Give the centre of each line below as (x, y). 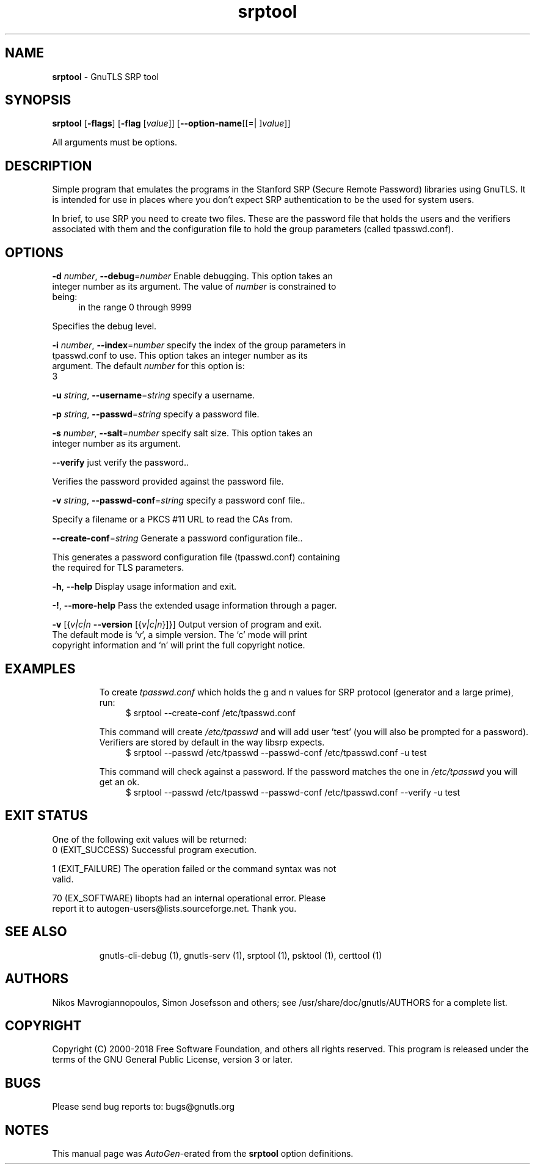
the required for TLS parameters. (118, 568)
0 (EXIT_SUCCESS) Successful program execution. (155, 849)
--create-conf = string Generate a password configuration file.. (177, 538)
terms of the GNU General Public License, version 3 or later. (173, 1060)
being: (65, 297)
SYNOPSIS (38, 100)
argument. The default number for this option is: (148, 366)
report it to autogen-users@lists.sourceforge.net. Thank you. (174, 908)
